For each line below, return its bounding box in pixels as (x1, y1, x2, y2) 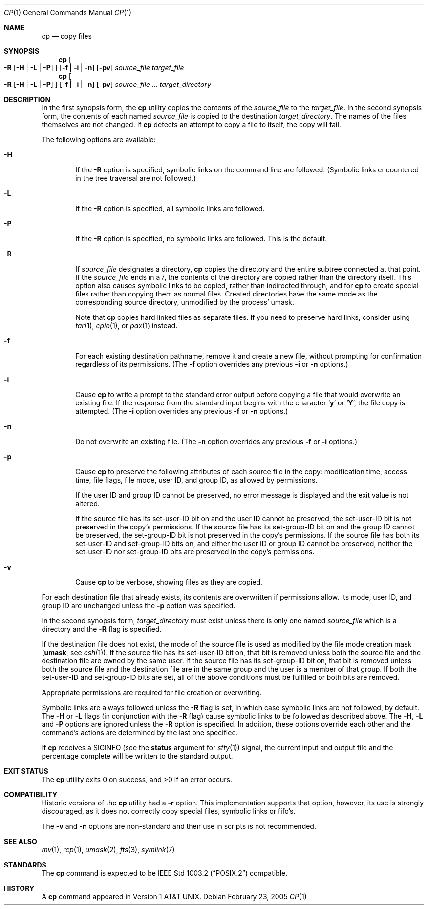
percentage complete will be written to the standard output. (42, 752, 233, 760)
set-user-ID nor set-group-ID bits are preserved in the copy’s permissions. (75, 548, 315, 556)
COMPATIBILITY (4, 790, 58, 799)
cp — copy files (42, 32, 92, 40)
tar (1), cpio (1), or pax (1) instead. (75, 321, 178, 330)
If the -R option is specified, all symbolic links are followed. (75, 204, 265, 212)
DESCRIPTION (4, 95, 51, 104)
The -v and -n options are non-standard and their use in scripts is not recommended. (42, 822, 316, 830)
